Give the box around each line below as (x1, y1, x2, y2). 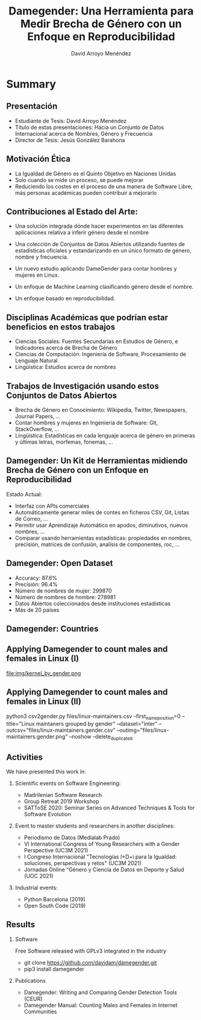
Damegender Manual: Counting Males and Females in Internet (23, 1001, 178, 1009)
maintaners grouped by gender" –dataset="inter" (36, 720, 158, 728)
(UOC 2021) (23, 872, 54, 880)
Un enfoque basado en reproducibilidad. (14, 295, 116, 302)
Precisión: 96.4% (14, 581, 58, 588)
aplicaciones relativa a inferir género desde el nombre (14, 229, 149, 236)
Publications (14, 977, 46, 984)
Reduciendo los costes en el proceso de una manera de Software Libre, (14, 183, 193, 190)
